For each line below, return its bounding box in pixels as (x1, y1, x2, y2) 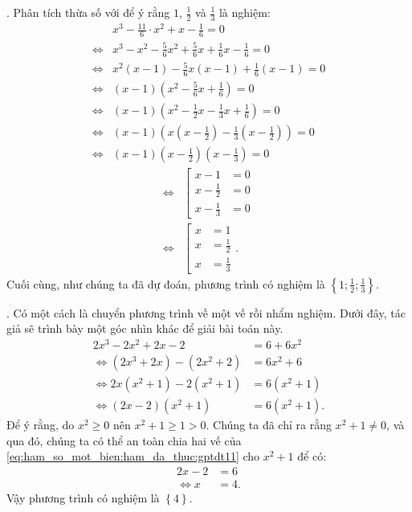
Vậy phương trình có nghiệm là (6, 489, 160, 506)
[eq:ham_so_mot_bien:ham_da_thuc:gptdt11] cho (6, 448, 260, 465)
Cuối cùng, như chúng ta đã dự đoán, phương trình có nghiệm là (6, 275, 325, 292)
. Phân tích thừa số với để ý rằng (6, 4, 170, 20)
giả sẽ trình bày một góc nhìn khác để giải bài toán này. (6, 320, 284, 337)
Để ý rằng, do (6, 416, 75, 433)
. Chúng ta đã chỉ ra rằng (206, 416, 332, 433)
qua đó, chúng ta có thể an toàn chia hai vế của (6, 432, 242, 449)
